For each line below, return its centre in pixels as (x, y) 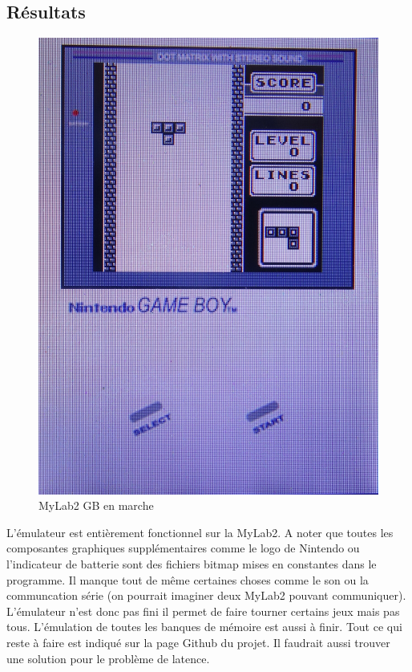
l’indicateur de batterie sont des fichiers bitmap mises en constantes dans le (192, 564)
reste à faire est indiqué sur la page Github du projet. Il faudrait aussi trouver (198, 643)
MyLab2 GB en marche (96, 505)
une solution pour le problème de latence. (108, 658)
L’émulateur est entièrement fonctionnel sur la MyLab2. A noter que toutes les (200, 532)
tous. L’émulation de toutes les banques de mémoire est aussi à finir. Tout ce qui (204, 627)
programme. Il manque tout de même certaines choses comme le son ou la (188, 579)
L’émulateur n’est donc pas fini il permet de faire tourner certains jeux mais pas (203, 611)
